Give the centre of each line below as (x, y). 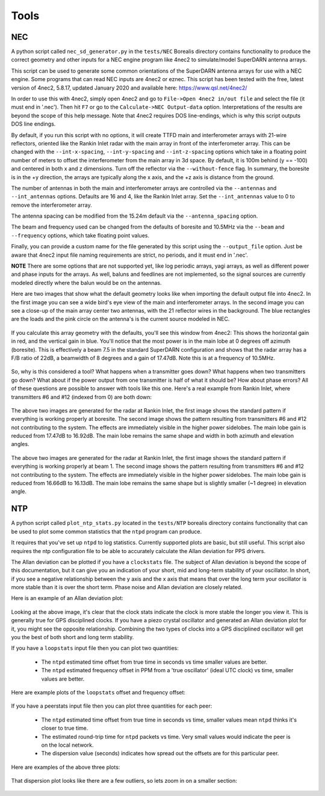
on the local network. (67, 745)
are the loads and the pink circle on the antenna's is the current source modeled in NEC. (120, 319)
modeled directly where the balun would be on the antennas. (86, 283)
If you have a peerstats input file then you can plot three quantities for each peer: (112, 706)
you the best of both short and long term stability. (73, 637)
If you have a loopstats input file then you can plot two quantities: (95, 648)
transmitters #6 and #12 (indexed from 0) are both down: (82, 397)
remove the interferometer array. (52, 205)
